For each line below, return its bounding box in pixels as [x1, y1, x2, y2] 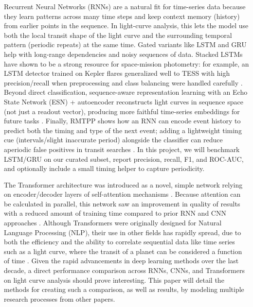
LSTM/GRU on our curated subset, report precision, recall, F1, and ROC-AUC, [4, 153, 244, 164]
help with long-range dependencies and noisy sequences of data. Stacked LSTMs [4, 49, 243, 59]
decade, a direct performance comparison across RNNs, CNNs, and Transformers [4, 265, 245, 275]
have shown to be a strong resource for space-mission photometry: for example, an [4, 58, 249, 68]
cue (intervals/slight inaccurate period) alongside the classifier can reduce [4, 135, 223, 145]
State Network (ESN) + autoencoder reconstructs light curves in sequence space [4, 96, 243, 106]
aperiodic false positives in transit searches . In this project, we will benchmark [4, 144, 240, 154]
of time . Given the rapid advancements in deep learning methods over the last [4, 256, 239, 266]
